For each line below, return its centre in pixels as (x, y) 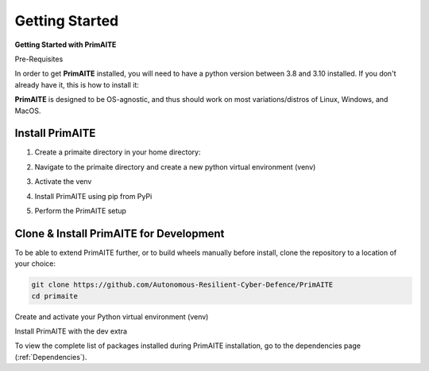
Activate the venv (63, 182)
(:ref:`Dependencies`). (51, 357)
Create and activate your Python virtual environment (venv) (112, 316)
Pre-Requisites (39, 59)
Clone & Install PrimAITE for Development (120, 234)
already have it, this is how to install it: (77, 84)
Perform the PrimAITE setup (81, 210)
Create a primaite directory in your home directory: (118, 152)
